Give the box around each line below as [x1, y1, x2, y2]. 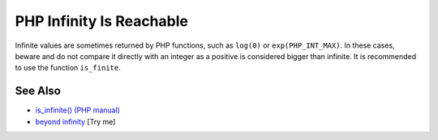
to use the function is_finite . [15, 63, 121, 73]
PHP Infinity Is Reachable [15, 12, 188, 30]
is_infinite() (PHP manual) [35, 105, 121, 115]
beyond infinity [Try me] [35, 117, 116, 126]
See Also [15, 84, 61, 98]
